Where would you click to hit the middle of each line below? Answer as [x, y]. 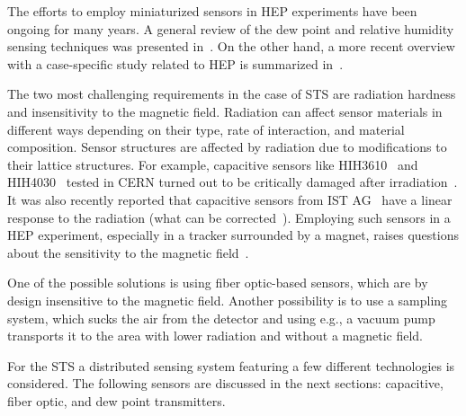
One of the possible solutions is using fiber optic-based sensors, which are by [218, 283]
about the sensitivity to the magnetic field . [128, 252]
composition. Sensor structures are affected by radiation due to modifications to [227, 147]
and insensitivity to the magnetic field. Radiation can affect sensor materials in [225, 111]
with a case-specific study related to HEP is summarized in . [175, 63]
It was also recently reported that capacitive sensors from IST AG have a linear [230, 199]
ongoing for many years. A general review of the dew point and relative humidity [231, 28]
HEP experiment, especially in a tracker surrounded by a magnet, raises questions [233, 235]
